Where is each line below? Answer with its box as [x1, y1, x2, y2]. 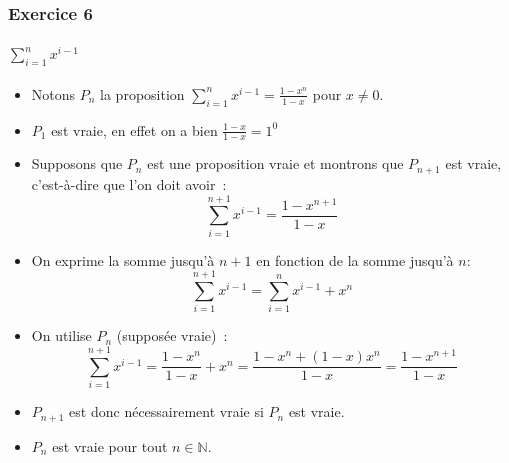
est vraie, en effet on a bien [51, 119, 218, 140]
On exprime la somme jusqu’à [31, 249, 215, 270]
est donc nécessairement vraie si [69, 401, 264, 422]
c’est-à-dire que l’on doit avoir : [31, 173, 227, 194]
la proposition [100, 83, 185, 104]
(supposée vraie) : [116, 325, 228, 346]
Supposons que [31, 153, 123, 174]
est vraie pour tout [52, 435, 168, 456]
